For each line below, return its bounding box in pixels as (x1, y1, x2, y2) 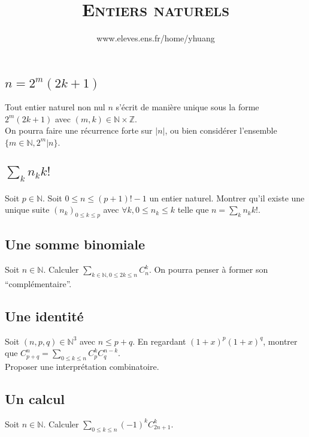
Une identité (5, 306, 84, 325)
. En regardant (132, 334, 186, 347)
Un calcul (5, 390, 65, 408)
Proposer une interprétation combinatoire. (5, 360, 159, 373)
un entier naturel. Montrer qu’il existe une (149, 191, 305, 204)
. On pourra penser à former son (149, 263, 268, 276)
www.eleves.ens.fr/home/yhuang (96, 32, 215, 44)
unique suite (5, 203, 50, 216)
